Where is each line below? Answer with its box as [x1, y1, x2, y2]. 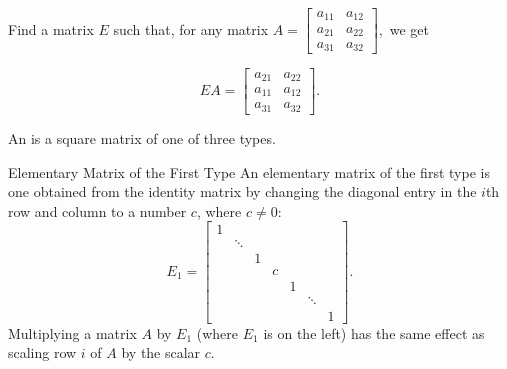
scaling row [8, 342, 77, 363]
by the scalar [121, 342, 201, 363]
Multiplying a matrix [8, 322, 137, 343]
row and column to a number [8, 200, 187, 221]
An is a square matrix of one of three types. [8, 127, 276, 148]
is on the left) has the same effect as [263, 322, 485, 343]
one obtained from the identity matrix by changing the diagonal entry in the [8, 181, 477, 202]
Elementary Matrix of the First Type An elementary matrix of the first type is [8, 161, 490, 182]
